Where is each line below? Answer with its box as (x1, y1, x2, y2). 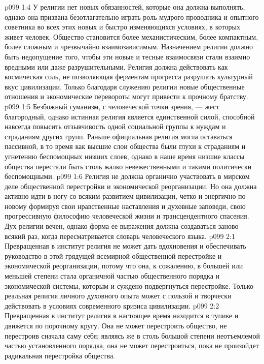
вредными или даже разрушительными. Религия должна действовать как (5, 61, 228, 72)
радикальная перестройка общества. (5, 350, 115, 360)
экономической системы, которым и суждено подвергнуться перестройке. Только (5, 280, 254, 291)
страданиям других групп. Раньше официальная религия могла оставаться (5, 131, 233, 141)
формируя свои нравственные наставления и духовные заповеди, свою (29, 200, 246, 211)
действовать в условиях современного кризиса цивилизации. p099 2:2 (5, 300, 219, 311)
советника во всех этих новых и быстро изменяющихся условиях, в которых (5, 21, 240, 32)
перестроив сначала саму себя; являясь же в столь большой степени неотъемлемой (5, 330, 260, 341)
